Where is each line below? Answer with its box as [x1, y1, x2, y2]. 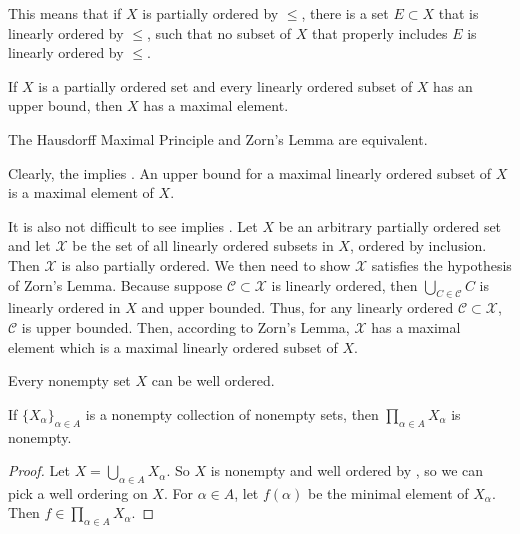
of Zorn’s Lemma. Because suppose [8, 274, 223, 295]
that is [438, 3, 479, 23]
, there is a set [301, 3, 389, 23]
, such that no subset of [146, 22, 292, 43]
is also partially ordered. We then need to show [61, 254, 351, 275]
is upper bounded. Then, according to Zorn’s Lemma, [21, 316, 350, 337]
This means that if [8, 3, 122, 23]
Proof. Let [8, 460, 70, 481]
